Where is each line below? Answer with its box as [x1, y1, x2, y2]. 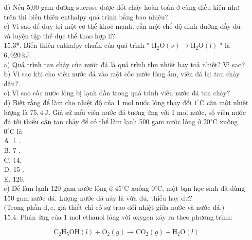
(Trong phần [4, 202, 41, 212]
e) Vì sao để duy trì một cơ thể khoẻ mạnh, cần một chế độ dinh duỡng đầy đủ [4, 21, 241, 31]
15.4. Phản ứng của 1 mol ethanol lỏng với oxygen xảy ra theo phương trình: [4, 212, 233, 222]
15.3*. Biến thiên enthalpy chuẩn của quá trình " [4, 40, 150, 50]
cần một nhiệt [206, 97, 249, 107]
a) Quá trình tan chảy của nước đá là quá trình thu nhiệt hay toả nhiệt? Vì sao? [4, 59, 245, 69]
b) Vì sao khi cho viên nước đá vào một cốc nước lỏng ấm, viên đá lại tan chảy [4, 69, 240, 79]
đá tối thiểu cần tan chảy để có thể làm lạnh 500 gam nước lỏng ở [4, 116, 201, 127]
